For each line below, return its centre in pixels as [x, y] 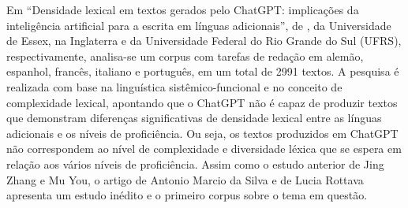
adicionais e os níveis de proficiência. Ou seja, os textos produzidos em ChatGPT [202, 133]
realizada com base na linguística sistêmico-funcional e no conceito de [174, 86]
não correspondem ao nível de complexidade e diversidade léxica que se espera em [204, 149]
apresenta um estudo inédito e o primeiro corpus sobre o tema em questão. [187, 195]
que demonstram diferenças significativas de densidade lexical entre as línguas [194, 118]
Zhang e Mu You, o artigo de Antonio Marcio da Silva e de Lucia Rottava [185, 179]
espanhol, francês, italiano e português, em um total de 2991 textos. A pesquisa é [203, 71]
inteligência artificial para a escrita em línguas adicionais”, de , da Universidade [199, 25]
